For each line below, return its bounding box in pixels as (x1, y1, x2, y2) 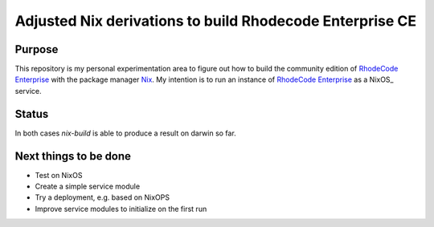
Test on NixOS (35, 170, 83, 180)
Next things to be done (14, 149, 132, 163)
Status (14, 107, 49, 120)
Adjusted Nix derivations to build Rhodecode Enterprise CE (14, 12, 417, 30)
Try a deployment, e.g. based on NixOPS (35, 193, 170, 202)
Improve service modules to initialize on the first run (35, 204, 207, 213)
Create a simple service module (35, 181, 141, 192)
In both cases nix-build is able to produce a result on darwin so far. (14, 128, 236, 138)
